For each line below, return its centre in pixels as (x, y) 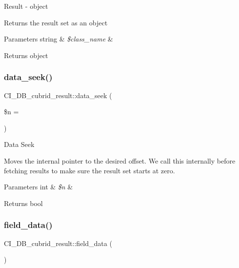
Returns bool (23, 203)
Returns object (26, 55)
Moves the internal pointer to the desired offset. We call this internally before (120, 160)
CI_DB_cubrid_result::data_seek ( (58, 95)
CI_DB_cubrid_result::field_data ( (58, 243)
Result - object (26, 6)
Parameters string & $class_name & (59, 39)
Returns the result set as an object (56, 22)
